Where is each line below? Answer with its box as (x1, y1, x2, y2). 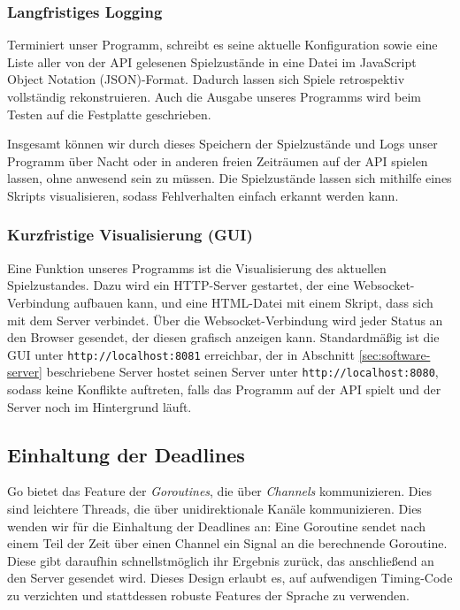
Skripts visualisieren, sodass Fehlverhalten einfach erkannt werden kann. (7, 186, 399, 204)
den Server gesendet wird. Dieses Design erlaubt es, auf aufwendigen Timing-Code (7, 568, 453, 587)
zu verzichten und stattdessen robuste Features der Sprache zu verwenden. (7, 586, 410, 605)
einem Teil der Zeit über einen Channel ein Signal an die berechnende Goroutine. (7, 534, 448, 553)
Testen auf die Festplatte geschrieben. (7, 104, 211, 123)
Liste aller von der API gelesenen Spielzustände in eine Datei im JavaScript (7, 52, 417, 71)
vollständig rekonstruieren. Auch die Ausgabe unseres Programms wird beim (7, 88, 421, 105)
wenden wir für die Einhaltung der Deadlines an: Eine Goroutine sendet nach (7, 516, 426, 535)
